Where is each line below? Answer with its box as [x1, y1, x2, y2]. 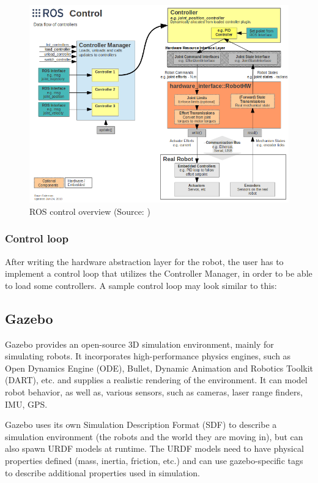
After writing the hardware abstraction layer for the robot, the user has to [5, 255, 284, 268]
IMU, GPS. [5, 397, 48, 410]
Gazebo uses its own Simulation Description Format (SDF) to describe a [5, 418, 277, 431]
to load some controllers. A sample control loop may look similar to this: [5, 279, 277, 291]
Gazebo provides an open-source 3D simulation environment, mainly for [5, 337, 274, 350]
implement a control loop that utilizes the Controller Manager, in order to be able [5, 267, 312, 280]
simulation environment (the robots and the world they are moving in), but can [5, 430, 303, 443]
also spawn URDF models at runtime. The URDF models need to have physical [5, 442, 304, 455]
